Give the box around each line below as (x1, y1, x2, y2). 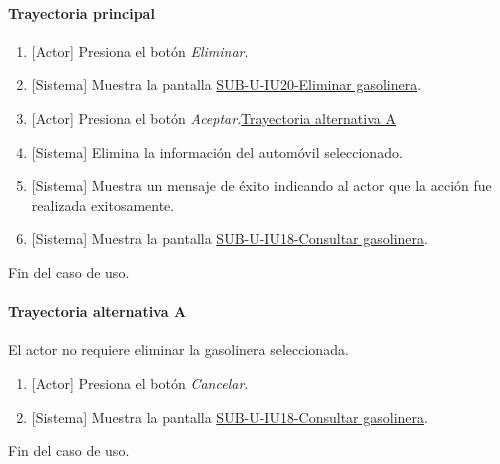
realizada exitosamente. (31, 194, 175, 215)
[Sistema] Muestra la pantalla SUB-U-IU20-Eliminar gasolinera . (31, 74, 422, 95)
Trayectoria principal (8, 2, 155, 23)
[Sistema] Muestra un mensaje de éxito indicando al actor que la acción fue (31, 175, 492, 196)
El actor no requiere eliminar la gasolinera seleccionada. (8, 339, 349, 360)
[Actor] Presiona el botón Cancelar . (31, 372, 249, 393)
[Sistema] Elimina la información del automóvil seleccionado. (31, 141, 403, 162)
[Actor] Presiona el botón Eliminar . (31, 40, 249, 61)
